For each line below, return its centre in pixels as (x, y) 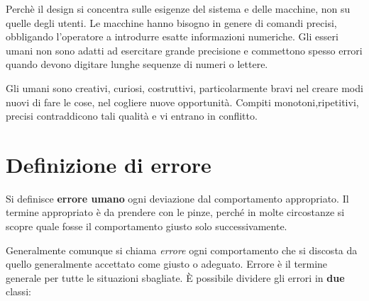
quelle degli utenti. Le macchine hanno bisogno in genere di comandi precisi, (171, 22)
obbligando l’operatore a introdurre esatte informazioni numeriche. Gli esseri (172, 36)
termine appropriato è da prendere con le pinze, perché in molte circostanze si (175, 212)
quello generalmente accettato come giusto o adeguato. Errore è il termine (167, 264)
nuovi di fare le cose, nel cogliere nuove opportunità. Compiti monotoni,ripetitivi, (182, 102)
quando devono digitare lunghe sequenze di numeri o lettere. (137, 64)
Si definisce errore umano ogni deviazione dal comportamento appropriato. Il (177, 198)
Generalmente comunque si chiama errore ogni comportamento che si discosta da (182, 250)
